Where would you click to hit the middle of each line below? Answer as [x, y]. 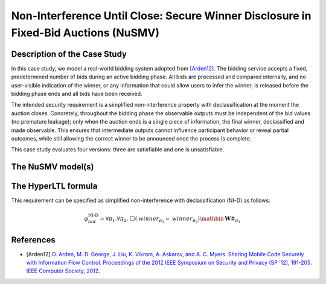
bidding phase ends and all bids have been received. [77, 94]
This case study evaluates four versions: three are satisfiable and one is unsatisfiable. [118, 150]
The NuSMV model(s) [53, 167]
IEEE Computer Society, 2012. [63, 271]
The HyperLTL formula [54, 186]
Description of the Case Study [69, 54]
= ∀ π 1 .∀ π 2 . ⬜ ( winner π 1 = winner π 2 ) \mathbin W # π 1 [170, 220]
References [33, 240]
